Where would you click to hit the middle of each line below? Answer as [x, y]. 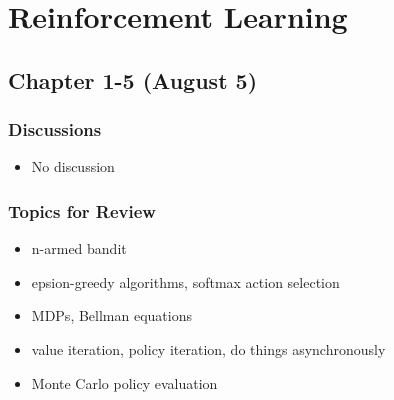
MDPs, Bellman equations [111, 315]
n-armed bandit [79, 248]
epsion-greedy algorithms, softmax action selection [185, 281]
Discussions [55, 129]
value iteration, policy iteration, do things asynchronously [208, 348]
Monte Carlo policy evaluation [124, 382]
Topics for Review [82, 210]
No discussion [73, 166]
